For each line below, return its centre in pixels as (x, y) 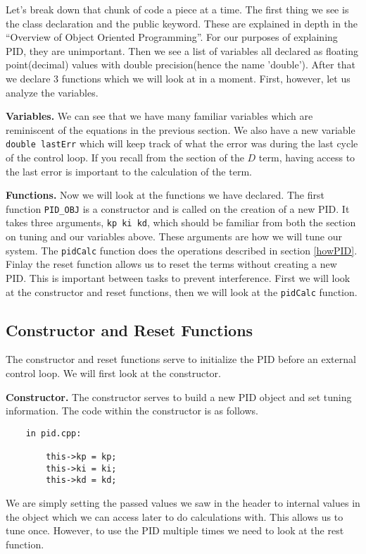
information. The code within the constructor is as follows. (132, 411)
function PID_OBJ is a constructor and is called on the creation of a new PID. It (178, 208)
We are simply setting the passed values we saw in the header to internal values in (183, 503)
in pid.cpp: (53, 433)
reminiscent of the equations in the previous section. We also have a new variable (181, 129)
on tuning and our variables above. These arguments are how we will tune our (174, 236)
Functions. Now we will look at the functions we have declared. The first (165, 195)
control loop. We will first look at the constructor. (113, 373)
